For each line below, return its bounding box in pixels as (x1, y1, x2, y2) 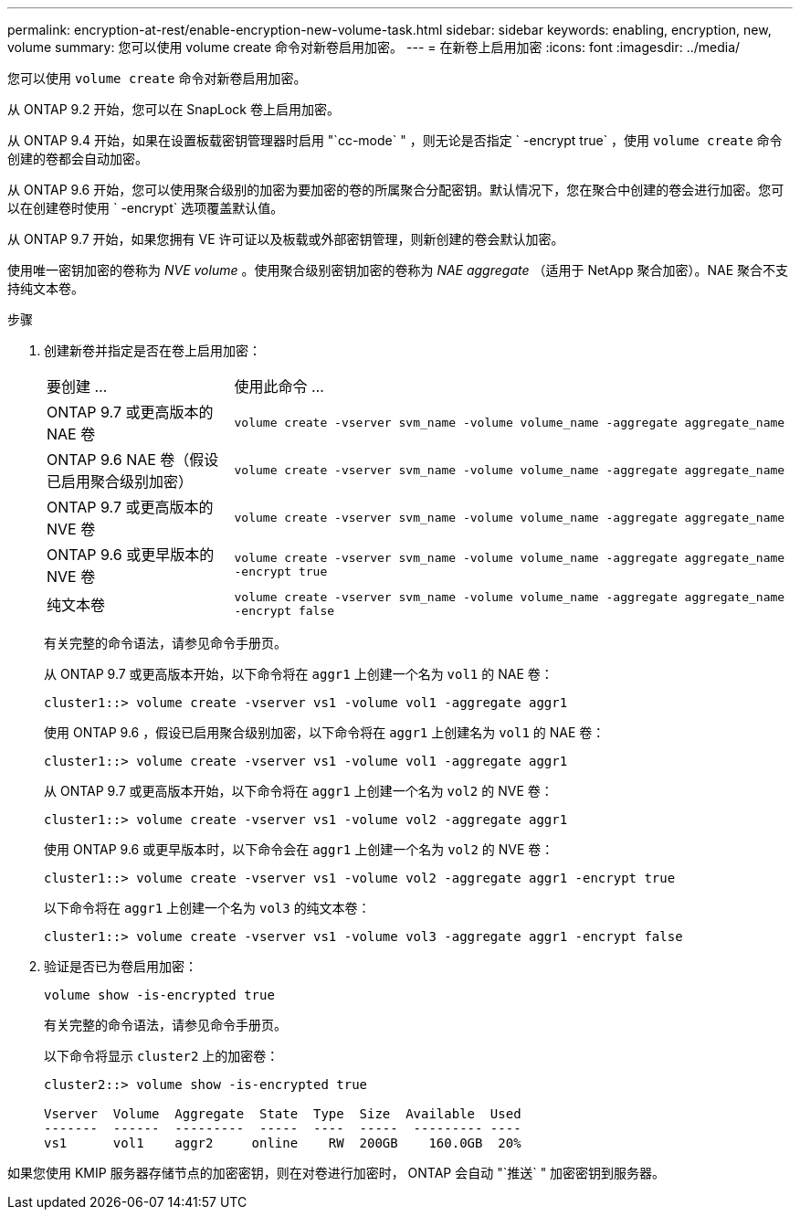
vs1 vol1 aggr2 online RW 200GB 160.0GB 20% (44, 1136, 521, 1150)
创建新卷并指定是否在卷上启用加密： (44, 343, 261, 358)
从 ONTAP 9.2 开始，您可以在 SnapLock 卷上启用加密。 (7, 101, 340, 117)
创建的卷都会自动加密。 (7, 151, 148, 166)
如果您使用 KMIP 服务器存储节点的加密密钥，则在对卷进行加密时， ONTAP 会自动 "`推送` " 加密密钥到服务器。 (7, 1165, 666, 1180)
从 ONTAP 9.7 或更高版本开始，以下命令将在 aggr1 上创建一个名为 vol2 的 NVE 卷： (44, 783, 553, 799)
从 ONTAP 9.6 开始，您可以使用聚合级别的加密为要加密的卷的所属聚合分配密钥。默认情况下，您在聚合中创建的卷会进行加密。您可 (7, 182, 784, 197)
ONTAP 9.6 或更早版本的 (47, 545, 215, 564)
